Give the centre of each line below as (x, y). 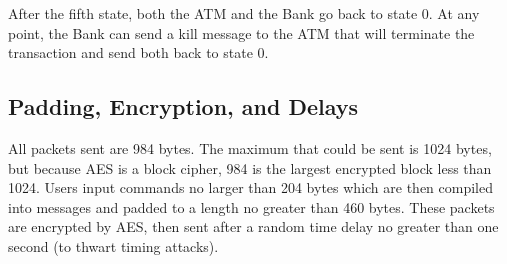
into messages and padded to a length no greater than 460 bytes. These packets (251, 206)
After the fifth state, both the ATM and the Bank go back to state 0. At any (244, 13)
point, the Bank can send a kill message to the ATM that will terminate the (241, 32)
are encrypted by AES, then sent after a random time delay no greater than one (253, 226)
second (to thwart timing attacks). (113, 245)
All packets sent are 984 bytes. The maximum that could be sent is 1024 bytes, (250, 147)
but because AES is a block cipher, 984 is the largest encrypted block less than (250, 167)
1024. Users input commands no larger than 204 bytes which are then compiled (251, 187)
